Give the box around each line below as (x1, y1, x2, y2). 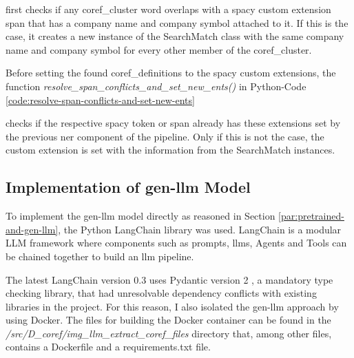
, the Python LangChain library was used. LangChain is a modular (58, 222, 342, 236)
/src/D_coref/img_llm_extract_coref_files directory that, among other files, (6, 326, 332, 340)
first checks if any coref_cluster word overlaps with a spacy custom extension (6, 2, 331, 16)
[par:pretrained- (278, 209, 344, 223)
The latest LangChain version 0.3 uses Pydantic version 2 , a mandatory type (6, 272, 333, 286)
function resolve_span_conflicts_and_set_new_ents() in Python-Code (6, 78, 306, 93)
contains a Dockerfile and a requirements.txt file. (6, 339, 211, 354)
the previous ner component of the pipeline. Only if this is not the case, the (6, 129, 324, 143)
